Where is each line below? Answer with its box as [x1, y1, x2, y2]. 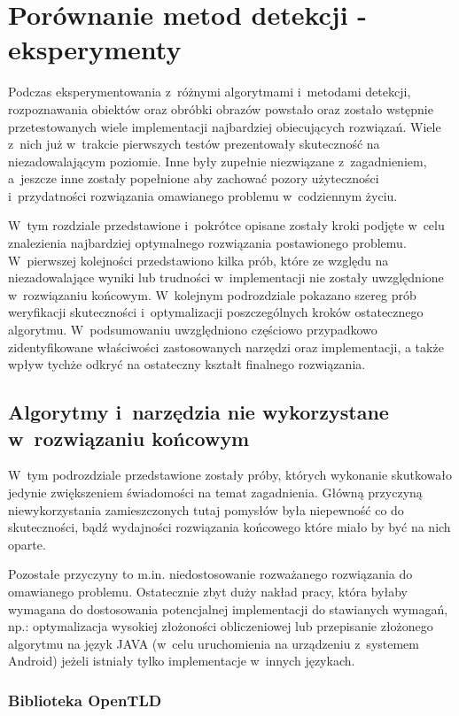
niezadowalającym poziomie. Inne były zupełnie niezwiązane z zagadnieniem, [8, 151, 427, 170]
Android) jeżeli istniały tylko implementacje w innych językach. [8, 651, 355, 670]
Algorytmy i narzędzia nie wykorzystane [8, 398, 389, 426]
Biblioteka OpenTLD [8, 689, 162, 711]
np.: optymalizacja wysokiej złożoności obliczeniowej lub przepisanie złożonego [8, 617, 433, 635]
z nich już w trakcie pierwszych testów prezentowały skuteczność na [8, 135, 380, 153]
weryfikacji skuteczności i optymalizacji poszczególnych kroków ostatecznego [8, 303, 424, 321]
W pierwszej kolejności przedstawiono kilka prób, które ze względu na [8, 250, 389, 269]
